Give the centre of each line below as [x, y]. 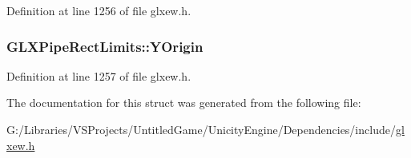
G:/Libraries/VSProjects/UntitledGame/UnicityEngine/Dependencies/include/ [201, 129]
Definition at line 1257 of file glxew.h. [99, 75]
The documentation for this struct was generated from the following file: [184, 103]
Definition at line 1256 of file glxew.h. [99, 10]
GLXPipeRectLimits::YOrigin [105, 46]
